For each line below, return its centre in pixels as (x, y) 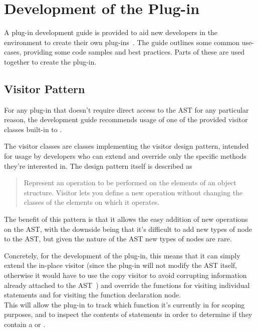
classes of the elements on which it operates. (92, 202)
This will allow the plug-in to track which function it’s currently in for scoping (124, 304)
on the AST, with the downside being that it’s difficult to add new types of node (128, 229)
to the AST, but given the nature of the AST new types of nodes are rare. (118, 239)
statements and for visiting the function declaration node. (93, 295)
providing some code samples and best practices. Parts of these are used (134, 52)
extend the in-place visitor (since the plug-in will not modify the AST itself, (121, 265)
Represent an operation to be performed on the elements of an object (130, 183)
